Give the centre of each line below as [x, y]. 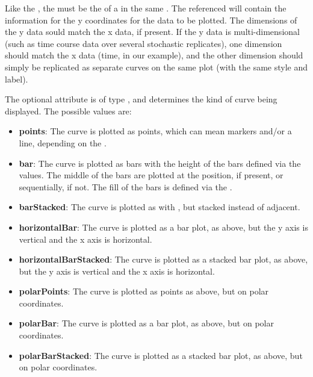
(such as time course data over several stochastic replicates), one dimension [144, 43]
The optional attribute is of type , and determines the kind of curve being [141, 99]
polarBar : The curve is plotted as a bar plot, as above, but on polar [146, 323]
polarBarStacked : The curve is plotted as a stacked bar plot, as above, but [161, 355]
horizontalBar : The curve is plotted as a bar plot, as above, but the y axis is [163, 227]
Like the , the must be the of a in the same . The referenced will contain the [146, 8]
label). [17, 79]
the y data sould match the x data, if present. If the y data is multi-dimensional [152, 32]
